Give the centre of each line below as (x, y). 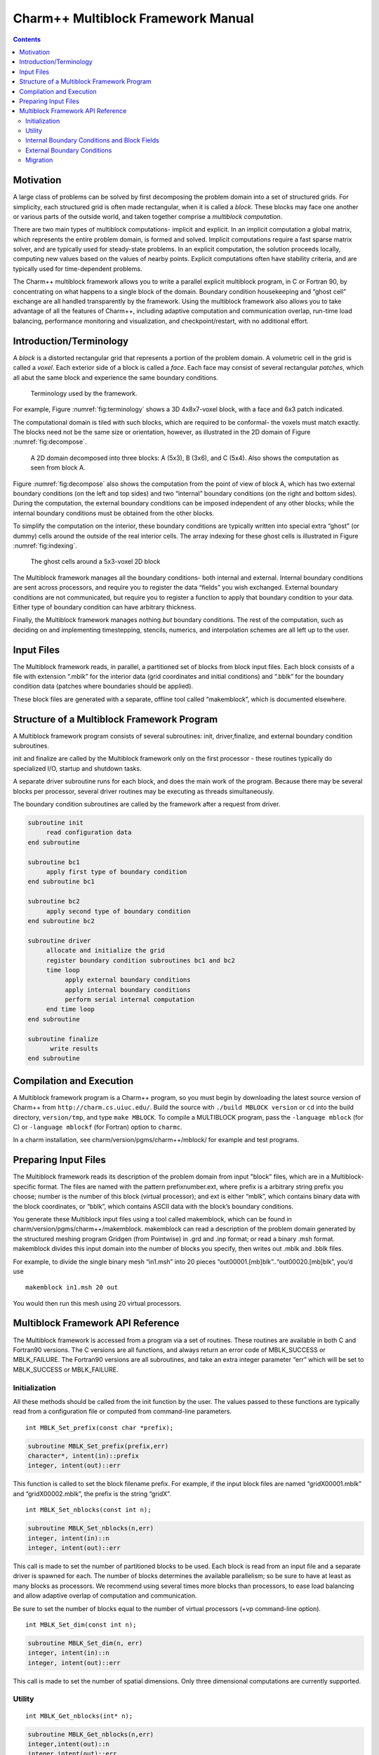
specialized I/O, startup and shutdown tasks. (77, 768)
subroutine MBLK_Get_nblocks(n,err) (91, 1734)
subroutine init (56, 823)
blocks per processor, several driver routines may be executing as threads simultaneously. (144, 791)
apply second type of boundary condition (118, 911)
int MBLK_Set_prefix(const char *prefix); (100, 1428)
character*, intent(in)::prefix (84, 1456)
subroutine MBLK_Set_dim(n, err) (85, 1643)
